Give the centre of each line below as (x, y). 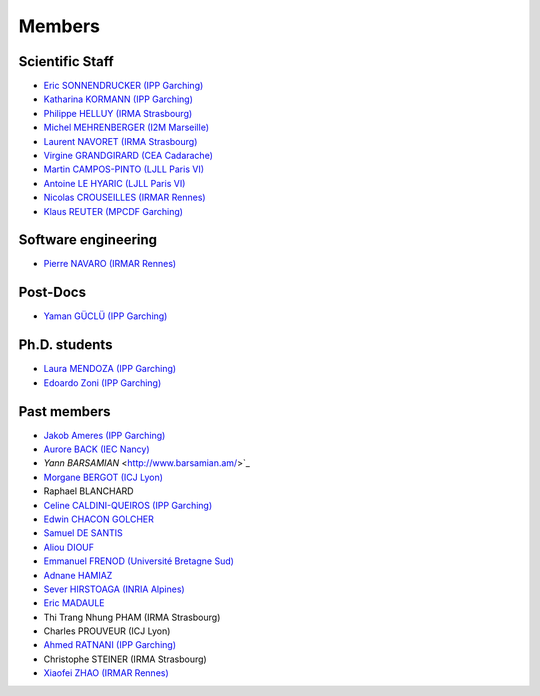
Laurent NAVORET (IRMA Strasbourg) (120, 141)
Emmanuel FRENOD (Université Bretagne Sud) (139, 561)
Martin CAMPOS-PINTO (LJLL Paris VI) (124, 169)
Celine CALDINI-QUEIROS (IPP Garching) (128, 505)
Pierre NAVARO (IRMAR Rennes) (110, 264)
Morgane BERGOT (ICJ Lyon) (103, 477)
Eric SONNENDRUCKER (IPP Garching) (123, 86)
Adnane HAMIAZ (78, 575)
